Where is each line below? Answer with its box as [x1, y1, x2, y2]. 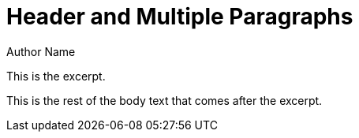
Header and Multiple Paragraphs [6, 3, 353, 30]
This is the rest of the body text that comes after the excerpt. [6, 93, 323, 107]
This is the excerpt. [6, 69, 106, 83]
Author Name [6, 44, 76, 58]
